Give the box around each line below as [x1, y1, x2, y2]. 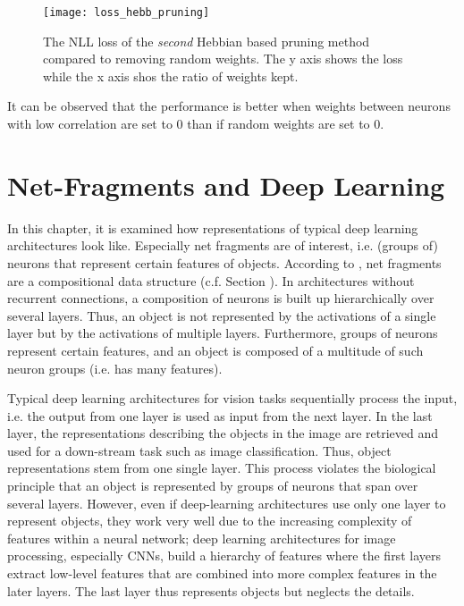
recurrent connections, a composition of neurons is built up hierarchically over [7, 289, 434, 307]
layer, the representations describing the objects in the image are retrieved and [7, 424, 439, 442]
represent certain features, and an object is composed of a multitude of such [7, 341, 424, 359]
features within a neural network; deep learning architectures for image [7, 528, 396, 547]
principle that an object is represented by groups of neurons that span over [7, 476, 418, 495]
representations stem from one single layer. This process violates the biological [7, 459, 436, 477]
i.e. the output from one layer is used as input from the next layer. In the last [7, 406, 433, 425]
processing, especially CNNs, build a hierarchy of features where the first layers [7, 546, 441, 565]
